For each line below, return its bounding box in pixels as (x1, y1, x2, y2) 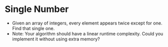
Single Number (5, 3, 69, 15)
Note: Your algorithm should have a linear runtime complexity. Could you (12, 30, 163, 36)
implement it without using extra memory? (12, 36, 100, 42)
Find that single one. (12, 25, 55, 31)
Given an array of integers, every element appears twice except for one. (12, 20, 162, 26)
